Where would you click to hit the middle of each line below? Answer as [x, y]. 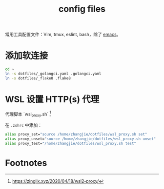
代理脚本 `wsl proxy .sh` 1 [28, 114]
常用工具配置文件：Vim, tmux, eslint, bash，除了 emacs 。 [63, 35]
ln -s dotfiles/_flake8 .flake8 [38, 78]
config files [82, 9]
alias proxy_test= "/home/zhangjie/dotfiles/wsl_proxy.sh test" [71, 143]
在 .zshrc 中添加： [24, 125]
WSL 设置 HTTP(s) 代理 [52, 99]
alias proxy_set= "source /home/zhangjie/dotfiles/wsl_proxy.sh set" [76, 134]
